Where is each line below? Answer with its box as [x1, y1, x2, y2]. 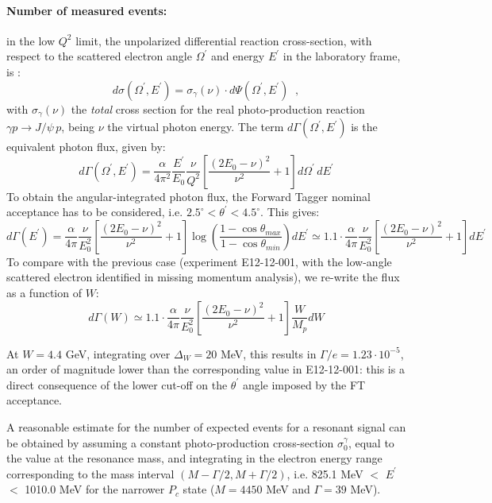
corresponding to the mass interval [6, 465, 175, 482]
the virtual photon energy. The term [107, 118, 284, 135]
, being [61, 118, 94, 135]
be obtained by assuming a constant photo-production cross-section [6, 434, 334, 451]
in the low [6, 32, 56, 48]
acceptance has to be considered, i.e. [6, 203, 183, 220]
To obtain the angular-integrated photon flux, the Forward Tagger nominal [6, 188, 371, 204]
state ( [183, 481, 215, 497]
